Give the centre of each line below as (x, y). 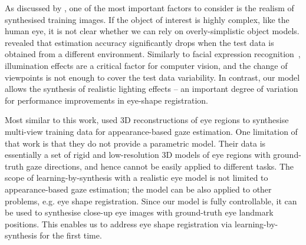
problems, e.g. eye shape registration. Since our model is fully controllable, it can (151, 201)
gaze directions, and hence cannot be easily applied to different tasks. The (160, 166)
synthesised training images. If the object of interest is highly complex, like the (147, 19)
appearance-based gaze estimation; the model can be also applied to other (138, 189)
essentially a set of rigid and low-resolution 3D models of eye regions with (138, 155)
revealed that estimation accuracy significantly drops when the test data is (139, 42)
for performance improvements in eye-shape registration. (107, 100)
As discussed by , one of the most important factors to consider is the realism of (149, 8)
